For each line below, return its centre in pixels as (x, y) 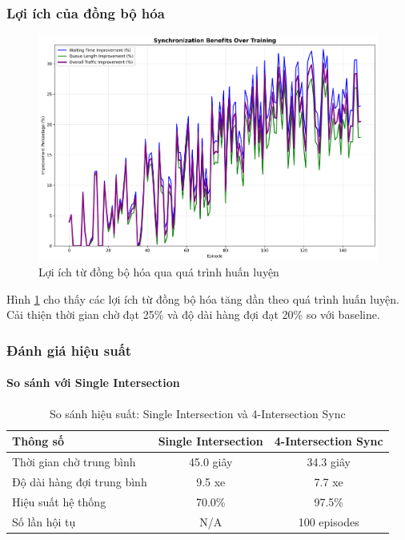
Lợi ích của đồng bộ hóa (86, 12)
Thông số (38, 441)
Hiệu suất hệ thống (59, 501)
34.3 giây (329, 462)
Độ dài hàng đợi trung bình (80, 481)
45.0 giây (211, 462)
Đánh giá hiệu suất (69, 350)
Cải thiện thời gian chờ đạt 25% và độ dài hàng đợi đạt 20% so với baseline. (193, 314)
